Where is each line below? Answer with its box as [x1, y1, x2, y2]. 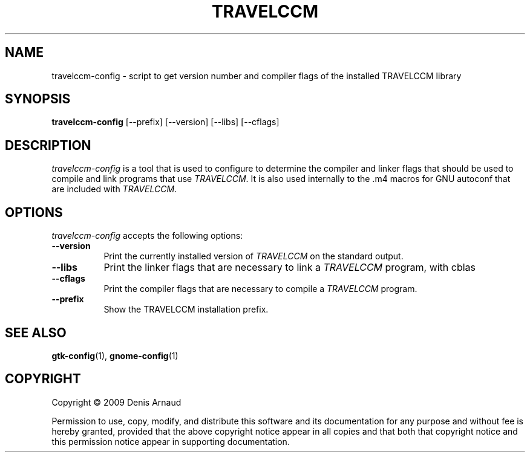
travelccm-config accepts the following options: [51, 230, 243, 241]
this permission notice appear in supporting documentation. [51, 436, 290, 447]
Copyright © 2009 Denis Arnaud [51, 397, 182, 407]
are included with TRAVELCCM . [51, 184, 177, 195]
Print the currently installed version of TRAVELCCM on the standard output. [103, 251, 404, 262]
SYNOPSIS [5, 91, 71, 107]
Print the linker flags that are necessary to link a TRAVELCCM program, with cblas [103, 261, 476, 274]
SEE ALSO [5, 325, 67, 340]
